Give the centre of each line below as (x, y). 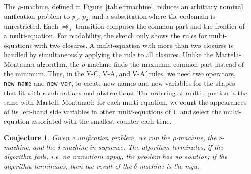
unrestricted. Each (31, 26)
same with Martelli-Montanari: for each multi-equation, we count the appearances (125, 102)
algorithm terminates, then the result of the (68, 166)
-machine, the (196, 137)
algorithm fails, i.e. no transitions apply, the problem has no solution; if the (116, 156)
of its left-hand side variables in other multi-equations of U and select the (113, 111)
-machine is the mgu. (168, 166)
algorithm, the (58, 64)
